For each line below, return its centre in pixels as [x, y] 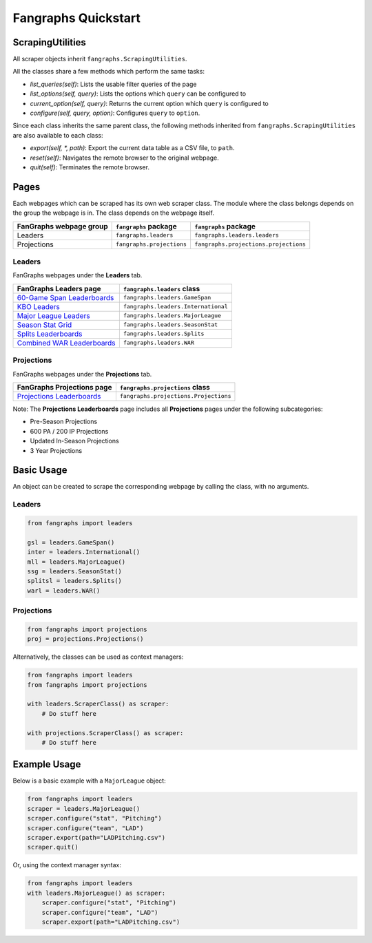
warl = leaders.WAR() [64, 591]
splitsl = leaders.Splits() [74, 581]
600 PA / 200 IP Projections [69, 431]
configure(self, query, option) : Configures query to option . [115, 113]
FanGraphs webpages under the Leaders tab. [77, 275]
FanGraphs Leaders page [59, 288]
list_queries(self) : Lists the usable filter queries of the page [113, 84]
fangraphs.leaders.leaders [236, 235]
